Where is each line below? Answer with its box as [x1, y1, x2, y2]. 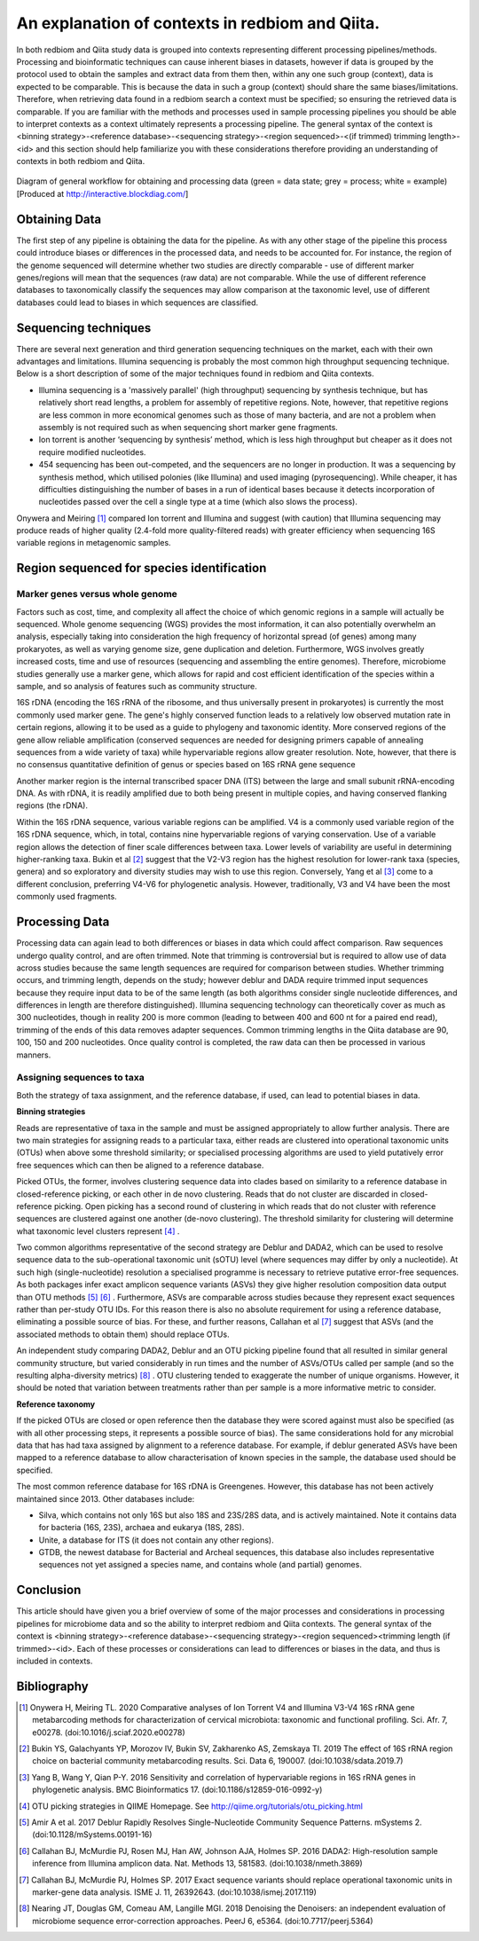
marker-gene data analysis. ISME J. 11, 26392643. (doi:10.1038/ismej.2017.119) [32, 1886, 317, 1898]
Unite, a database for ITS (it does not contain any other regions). [38, 1535, 274, 1545]
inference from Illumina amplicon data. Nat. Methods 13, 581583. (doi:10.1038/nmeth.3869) [32, 1858, 363, 1869]
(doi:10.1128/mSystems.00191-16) [32, 1829, 153, 1840]
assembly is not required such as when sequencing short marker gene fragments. [38, 421, 339, 432]
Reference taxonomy [16, 1398, 96, 1410]
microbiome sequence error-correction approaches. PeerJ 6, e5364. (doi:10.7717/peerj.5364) [32, 1915, 373, 1926]
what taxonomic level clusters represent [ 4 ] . [16, 1225, 180, 1237]
